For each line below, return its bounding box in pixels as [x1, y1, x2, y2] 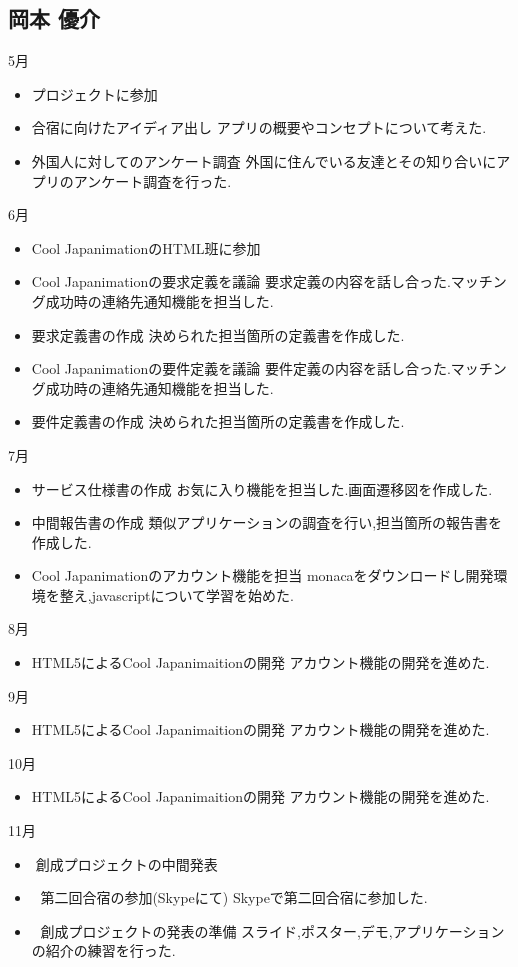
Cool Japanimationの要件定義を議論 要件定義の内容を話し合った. [31, 358, 451, 379]
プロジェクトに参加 [31, 83, 158, 104]
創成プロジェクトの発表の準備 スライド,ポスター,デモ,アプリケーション [40, 920, 505, 941]
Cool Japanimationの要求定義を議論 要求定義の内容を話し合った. [31, 271, 451, 292]
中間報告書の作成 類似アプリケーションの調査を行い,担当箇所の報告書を [31, 512, 503, 533]
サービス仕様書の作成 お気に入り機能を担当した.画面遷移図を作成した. [31, 478, 493, 499]
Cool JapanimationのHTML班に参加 [31, 237, 261, 258]
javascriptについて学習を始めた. [91, 584, 295, 605]
